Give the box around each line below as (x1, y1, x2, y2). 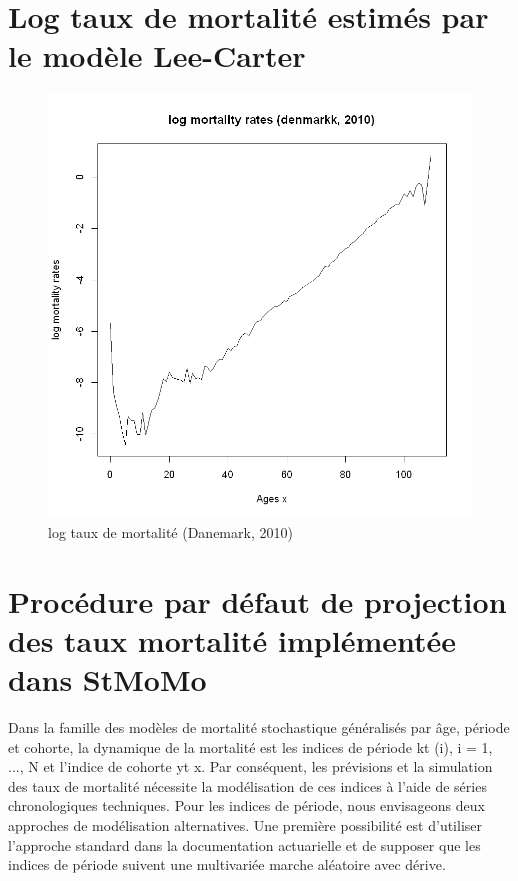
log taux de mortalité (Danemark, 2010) (48, 521, 293, 542)
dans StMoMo (8, 659, 207, 700)
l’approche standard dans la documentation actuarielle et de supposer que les (8, 834, 481, 855)
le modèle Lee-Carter (8, 35, 306, 76)
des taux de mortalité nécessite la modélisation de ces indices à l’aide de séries (8, 775, 487, 796)
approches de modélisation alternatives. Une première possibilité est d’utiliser (8, 814, 483, 835)
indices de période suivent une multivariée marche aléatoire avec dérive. (8, 854, 446, 875)
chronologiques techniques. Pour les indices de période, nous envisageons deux (8, 795, 485, 816)
